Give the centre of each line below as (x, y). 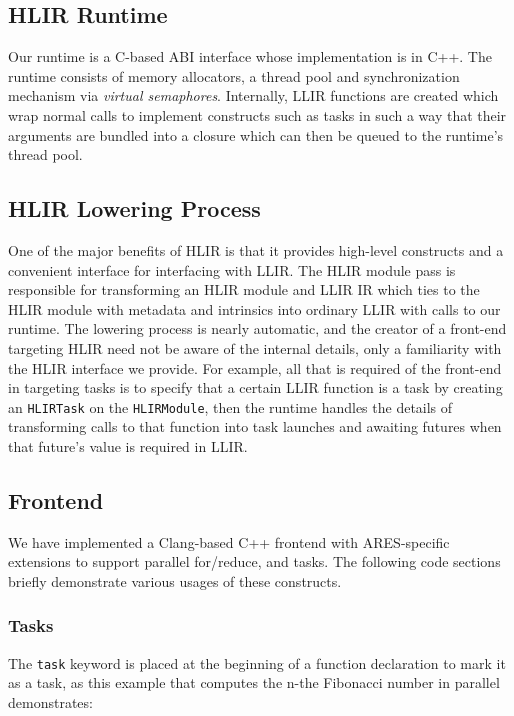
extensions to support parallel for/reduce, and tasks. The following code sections (254, 561)
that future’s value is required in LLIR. (128, 445)
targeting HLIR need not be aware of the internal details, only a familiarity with (255, 347)
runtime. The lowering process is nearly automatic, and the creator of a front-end (257, 328)
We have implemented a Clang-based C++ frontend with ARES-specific (229, 541)
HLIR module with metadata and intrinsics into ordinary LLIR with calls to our (254, 308)
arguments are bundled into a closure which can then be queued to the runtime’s (256, 134)
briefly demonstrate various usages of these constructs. (175, 580)
